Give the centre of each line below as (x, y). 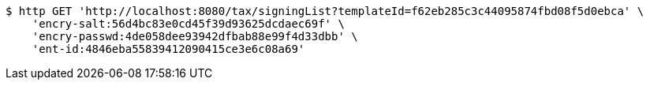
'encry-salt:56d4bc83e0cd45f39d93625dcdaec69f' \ (188, 24)
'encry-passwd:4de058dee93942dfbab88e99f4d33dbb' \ (195, 36)
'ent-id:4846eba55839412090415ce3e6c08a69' (168, 49)
